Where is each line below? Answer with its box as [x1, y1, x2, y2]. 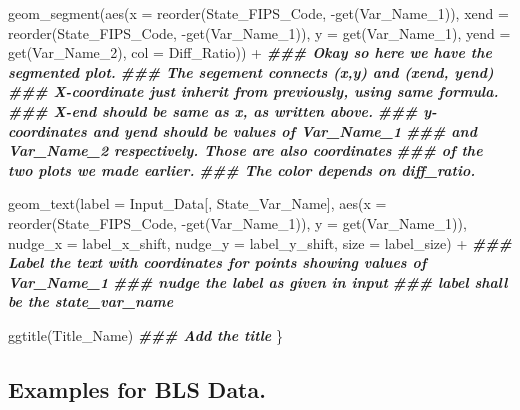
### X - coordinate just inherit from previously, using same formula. [8, 81, 499, 102]
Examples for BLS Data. [8, 373, 266, 404]
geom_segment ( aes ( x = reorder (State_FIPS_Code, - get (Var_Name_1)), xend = [8, 3, 509, 23]
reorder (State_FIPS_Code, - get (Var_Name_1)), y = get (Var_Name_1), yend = [8, 22, 511, 43]
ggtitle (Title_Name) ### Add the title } [8, 324, 283, 345]
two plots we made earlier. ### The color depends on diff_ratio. [8, 159, 476, 180]
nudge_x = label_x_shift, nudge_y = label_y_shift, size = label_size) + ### [8, 232, 512, 253]
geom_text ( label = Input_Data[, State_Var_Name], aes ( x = [8, 193, 387, 214]
